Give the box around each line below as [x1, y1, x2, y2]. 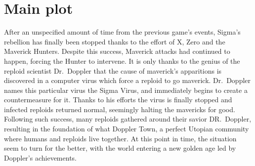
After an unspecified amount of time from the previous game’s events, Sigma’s [4, 27, 241, 37]
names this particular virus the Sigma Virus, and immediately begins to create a [4, 84, 248, 95]
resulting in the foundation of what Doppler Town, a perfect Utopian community [4, 124, 249, 134]
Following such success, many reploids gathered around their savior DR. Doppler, [4, 114, 252, 124]
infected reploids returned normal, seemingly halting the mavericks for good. [4, 104, 235, 114]
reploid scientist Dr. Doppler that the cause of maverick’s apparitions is [4, 65, 222, 76]
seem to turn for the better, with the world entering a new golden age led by [4, 143, 236, 153]
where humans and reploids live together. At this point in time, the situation [4, 133, 237, 143]
